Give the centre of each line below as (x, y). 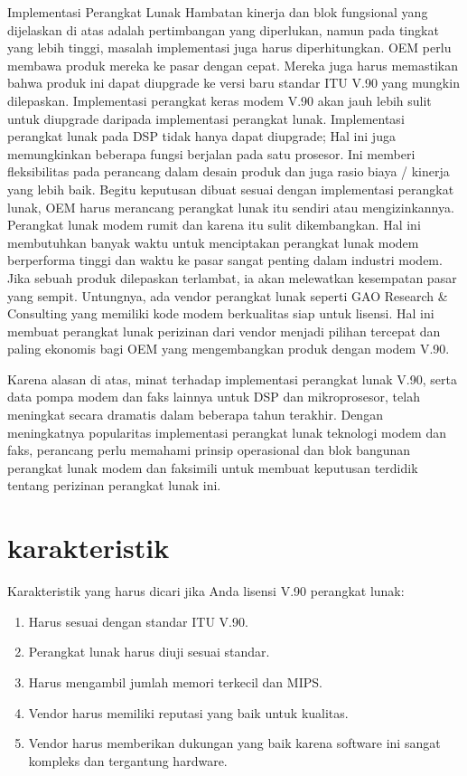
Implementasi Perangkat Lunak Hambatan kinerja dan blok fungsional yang (218, 12)
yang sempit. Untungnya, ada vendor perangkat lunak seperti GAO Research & (228, 295)
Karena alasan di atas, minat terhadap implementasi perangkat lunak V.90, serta (232, 379)
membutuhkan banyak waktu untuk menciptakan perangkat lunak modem (213, 242)
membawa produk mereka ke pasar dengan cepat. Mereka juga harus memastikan (233, 65)
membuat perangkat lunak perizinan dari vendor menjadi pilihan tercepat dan (224, 331)
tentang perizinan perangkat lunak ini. (114, 485)
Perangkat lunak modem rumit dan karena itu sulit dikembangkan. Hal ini (214, 225)
